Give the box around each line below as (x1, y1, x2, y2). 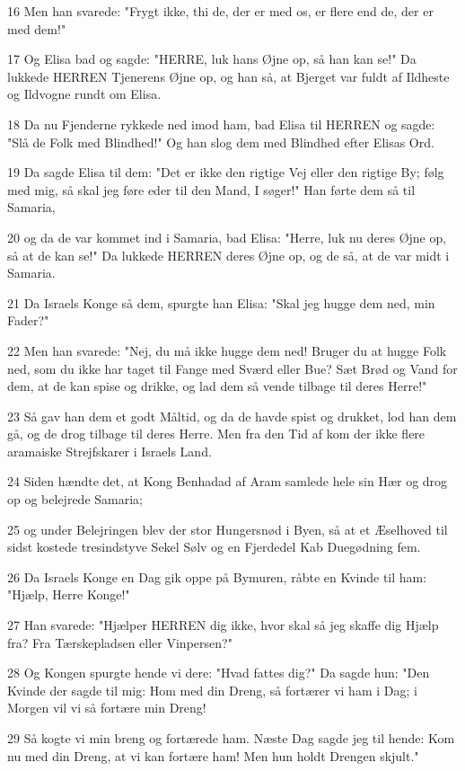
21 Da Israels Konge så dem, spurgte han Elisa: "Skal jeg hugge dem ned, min (7, 293, 435, 312)
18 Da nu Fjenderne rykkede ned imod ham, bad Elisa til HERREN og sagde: (7, 114, 435, 133)
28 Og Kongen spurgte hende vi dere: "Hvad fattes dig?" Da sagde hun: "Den (7, 663, 430, 682)
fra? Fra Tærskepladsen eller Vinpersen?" (7, 633, 232, 651)
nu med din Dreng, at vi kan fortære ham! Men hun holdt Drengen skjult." (7, 746, 419, 765)
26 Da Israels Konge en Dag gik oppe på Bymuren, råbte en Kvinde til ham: (7, 567, 427, 586)
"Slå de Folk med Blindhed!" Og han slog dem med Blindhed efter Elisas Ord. (7, 132, 434, 151)
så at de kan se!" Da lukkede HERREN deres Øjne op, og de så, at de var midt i (7, 245, 450, 264)
